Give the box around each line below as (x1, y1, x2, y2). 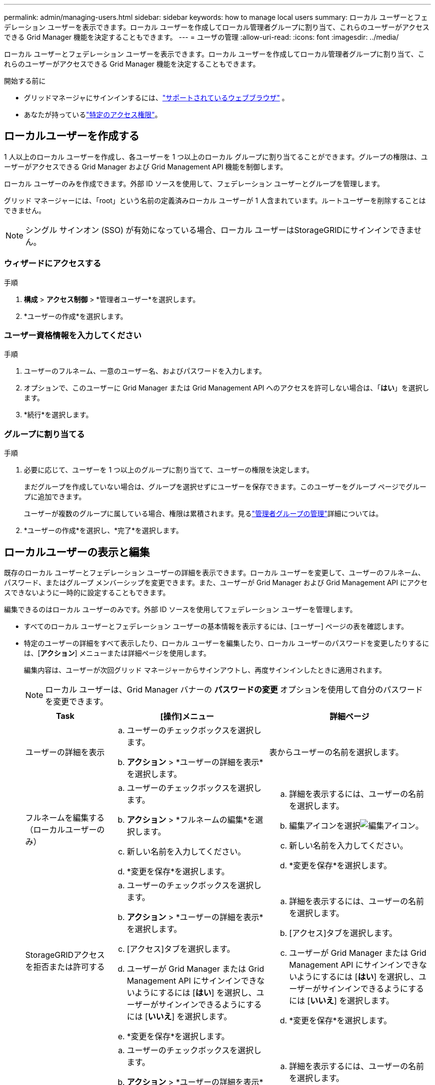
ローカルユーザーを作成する (4, 130, 140, 143)
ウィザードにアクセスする (4, 258, 101, 269)
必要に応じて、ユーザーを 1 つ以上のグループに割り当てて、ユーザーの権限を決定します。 (24, 465, 314, 474)
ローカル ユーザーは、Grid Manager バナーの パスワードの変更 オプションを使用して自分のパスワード (45, 684, 423, 695)
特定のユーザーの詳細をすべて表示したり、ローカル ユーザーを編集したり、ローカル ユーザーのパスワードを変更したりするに (24, 638, 430, 647)
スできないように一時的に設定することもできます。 (4, 588, 170, 597)
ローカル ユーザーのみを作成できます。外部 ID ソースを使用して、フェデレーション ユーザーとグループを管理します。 (4, 179, 384, 188)
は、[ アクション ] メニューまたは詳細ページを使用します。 (24, 648, 211, 657)
